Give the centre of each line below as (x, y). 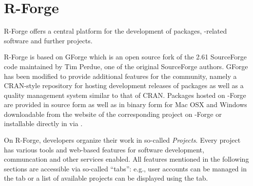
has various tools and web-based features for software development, (104, 149)
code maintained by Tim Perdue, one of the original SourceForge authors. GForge (126, 66)
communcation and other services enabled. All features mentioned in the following (126, 159)
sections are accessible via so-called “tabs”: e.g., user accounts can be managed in (125, 168)
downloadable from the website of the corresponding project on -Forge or (113, 114)
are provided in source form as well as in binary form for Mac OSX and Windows (126, 104)
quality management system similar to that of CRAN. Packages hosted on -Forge (125, 95)
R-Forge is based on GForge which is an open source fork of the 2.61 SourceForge (126, 57)
